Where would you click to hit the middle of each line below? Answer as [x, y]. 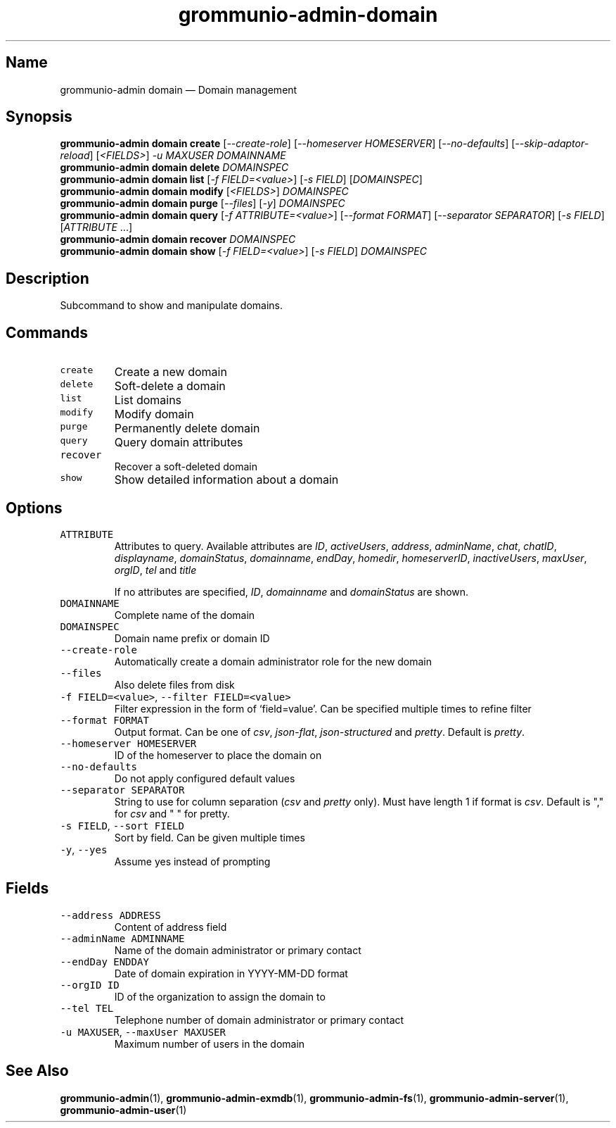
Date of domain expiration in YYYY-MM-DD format [231, 973]
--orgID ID [90, 985]
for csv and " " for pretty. [172, 813]
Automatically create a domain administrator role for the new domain [273, 661]
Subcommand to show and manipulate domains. [172, 306]
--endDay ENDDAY [104, 961]
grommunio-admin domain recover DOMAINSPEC [178, 239]
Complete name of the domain [185, 615]
